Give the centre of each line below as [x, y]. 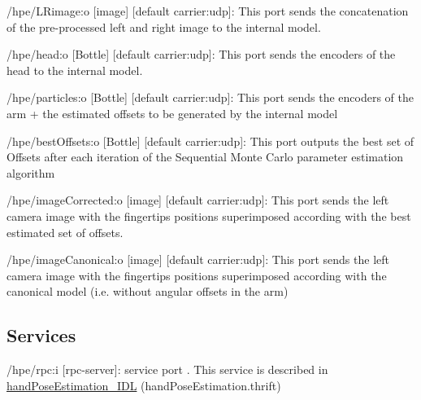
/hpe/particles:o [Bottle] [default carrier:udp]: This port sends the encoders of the [210, 97]
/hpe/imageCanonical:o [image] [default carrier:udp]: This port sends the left [198, 259]
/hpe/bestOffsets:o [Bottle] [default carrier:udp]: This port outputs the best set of [210, 141]
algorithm [31, 172]
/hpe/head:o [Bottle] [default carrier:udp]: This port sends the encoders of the [201, 54]
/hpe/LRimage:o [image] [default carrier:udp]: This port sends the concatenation [208, 11]
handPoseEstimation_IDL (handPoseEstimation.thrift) [144, 385]
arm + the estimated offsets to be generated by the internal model [172, 113]
